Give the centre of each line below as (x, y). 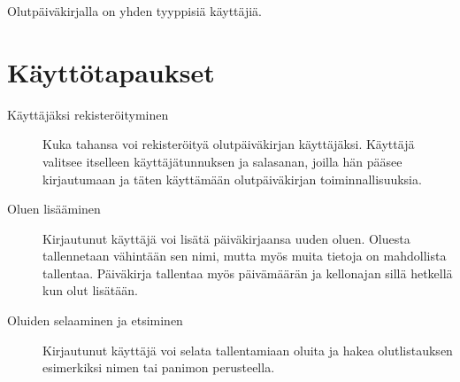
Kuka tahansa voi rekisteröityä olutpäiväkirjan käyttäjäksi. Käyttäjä (229, 144)
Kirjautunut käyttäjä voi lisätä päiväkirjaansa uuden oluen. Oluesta (226, 238)
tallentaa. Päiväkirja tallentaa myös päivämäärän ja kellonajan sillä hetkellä (248, 273)
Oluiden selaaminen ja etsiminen (95, 320)
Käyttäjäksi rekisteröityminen (88, 114)
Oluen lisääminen (54, 209)
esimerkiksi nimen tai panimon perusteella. (159, 367)
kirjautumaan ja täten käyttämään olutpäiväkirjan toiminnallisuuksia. (232, 179)
